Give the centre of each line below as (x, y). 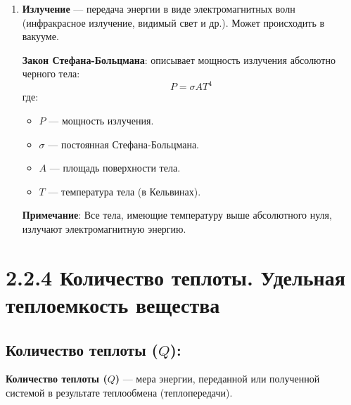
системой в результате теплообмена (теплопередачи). (119, 392)
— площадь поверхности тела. (115, 168)
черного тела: (51, 73)
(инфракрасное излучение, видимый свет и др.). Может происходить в (173, 22)
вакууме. (40, 36)
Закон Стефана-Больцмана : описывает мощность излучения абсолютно (179, 59)
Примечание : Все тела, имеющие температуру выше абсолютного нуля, (177, 215)
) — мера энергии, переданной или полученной (217, 379)
